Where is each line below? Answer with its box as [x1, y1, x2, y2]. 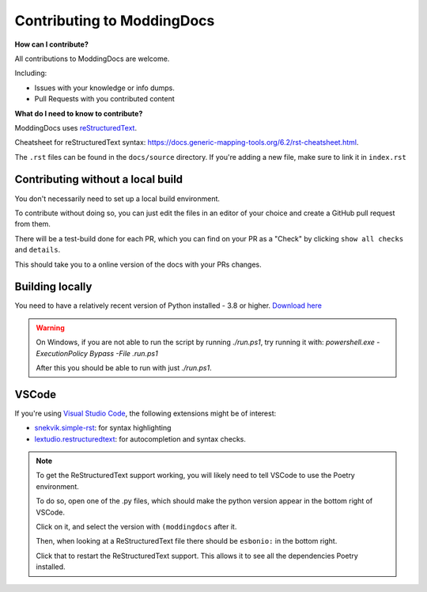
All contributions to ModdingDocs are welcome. [14, 54, 170, 63]
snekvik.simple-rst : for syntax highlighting [34, 423, 172, 433]
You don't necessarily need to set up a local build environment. [14, 194, 221, 203]
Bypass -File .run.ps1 [89, 348, 158, 358]
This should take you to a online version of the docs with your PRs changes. [14, 260, 263, 269]
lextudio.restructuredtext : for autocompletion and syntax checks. [34, 434, 247, 443]
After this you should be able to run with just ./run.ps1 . [36, 363, 213, 372]
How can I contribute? [14, 40, 89, 49]
